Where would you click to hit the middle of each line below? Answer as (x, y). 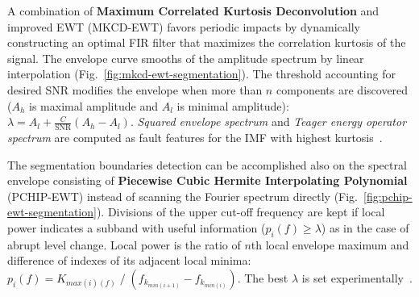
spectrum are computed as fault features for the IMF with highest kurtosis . (195, 137)
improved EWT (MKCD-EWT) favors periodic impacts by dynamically (184, 26)
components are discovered (342, 89)
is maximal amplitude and (93, 105)
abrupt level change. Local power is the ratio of (124, 244)
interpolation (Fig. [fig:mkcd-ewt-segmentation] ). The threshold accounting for (201, 74)
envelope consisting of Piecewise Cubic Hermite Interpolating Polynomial (207, 180)
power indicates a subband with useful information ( (137, 227)
